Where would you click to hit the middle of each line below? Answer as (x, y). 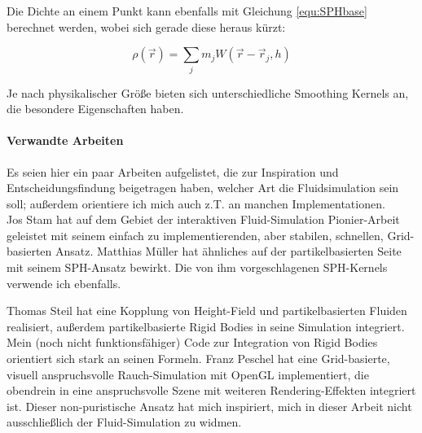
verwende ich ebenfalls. (64, 283)
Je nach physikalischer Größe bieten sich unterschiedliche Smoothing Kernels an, (208, 92)
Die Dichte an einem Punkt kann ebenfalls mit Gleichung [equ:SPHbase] (187, 11)
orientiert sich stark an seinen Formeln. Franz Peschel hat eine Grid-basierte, (198, 359)
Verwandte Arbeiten (65, 140)
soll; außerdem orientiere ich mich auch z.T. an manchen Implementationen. (196, 203)
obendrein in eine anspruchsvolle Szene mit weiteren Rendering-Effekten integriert (211, 390)
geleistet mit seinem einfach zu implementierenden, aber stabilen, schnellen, (195, 235)
